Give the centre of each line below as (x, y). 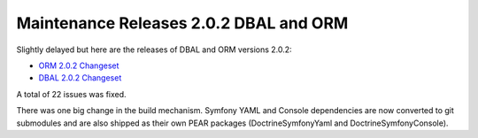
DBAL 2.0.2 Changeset (80, 78)
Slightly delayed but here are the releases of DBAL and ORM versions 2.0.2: (154, 50)
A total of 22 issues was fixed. (72, 94)
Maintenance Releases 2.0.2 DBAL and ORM (182, 23)
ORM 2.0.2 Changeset (79, 65)
